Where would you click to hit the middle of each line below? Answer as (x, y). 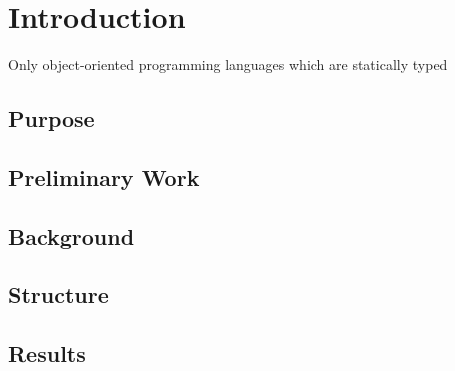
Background (71, 235)
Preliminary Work (104, 176)
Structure (58, 294)
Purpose (51, 118)
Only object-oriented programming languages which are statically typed (228, 64)
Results (47, 353)
